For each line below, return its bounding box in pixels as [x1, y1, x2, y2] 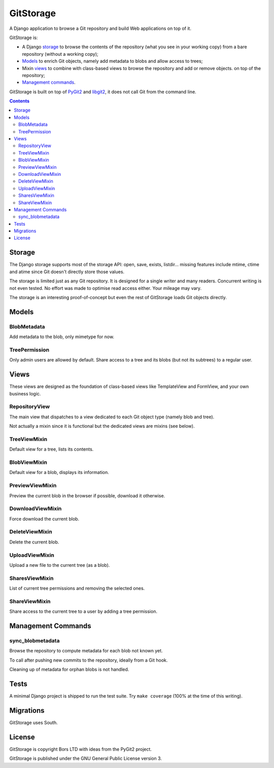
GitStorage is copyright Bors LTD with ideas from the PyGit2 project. [9, 746, 152, 752]
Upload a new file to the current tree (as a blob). [9, 562, 110, 568]
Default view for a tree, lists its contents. [9, 446, 94, 452]
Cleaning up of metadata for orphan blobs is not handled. [9, 667, 129, 673]
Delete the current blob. [9, 539, 59, 545]
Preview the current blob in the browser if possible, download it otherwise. [9, 492, 165, 499]
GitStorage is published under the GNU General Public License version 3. [9, 755, 162, 761]
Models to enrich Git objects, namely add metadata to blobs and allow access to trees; [22, 58, 203, 64]
